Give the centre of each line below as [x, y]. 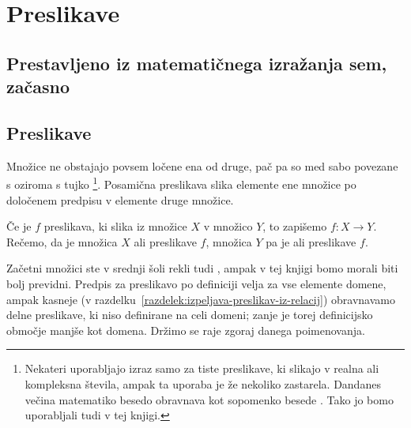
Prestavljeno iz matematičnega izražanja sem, [197, 63]
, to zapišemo [295, 226]
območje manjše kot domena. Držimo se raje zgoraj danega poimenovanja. [186, 330]
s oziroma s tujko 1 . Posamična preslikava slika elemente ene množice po [181, 183]
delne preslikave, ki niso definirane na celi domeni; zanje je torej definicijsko [190, 315]
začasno [38, 86]
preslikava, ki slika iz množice [115, 226]
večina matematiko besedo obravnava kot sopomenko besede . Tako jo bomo [209, 399]
